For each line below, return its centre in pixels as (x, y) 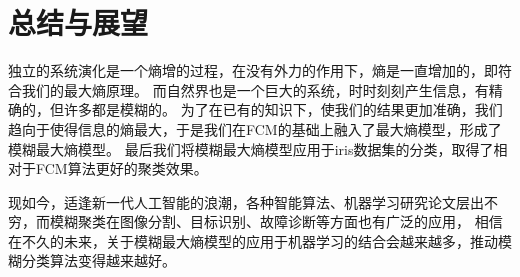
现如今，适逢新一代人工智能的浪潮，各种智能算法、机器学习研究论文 (232, 201)
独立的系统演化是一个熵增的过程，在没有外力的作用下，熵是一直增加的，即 (253, 70)
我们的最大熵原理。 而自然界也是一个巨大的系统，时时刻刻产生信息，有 (255, 89)
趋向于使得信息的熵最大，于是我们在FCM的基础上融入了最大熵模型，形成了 (255, 128)
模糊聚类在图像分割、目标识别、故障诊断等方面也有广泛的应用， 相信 (276, 221)
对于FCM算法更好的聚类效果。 (108, 168)
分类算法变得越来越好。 (98, 260)
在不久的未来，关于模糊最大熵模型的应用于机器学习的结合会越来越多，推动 (253, 240)
